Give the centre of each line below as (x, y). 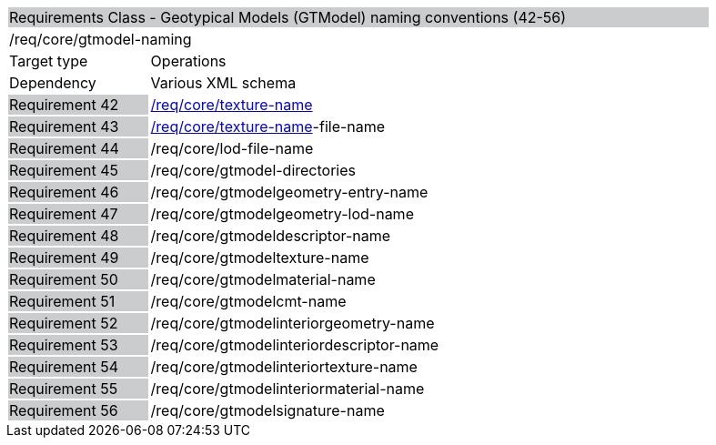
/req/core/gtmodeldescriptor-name (271, 236)
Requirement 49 (64, 258)
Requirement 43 (64, 126)
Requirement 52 (64, 323)
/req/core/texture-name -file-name (268, 126)
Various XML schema (223, 83)
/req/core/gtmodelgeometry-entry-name (289, 192)
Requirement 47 (64, 214)
